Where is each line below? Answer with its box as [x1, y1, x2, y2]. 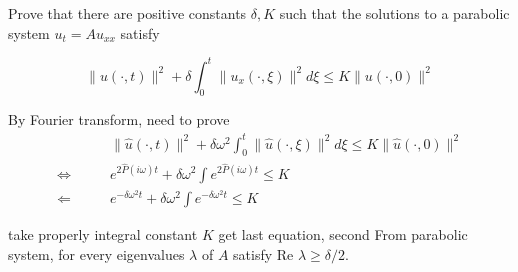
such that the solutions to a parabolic [279, 3, 510, 23]
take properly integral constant [8, 224, 198, 245]
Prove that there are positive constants [8, 3, 247, 23]
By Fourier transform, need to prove [8, 109, 230, 130]
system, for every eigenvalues [8, 243, 185, 264]
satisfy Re [233, 243, 294, 264]
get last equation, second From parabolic [218, 224, 468, 245]
